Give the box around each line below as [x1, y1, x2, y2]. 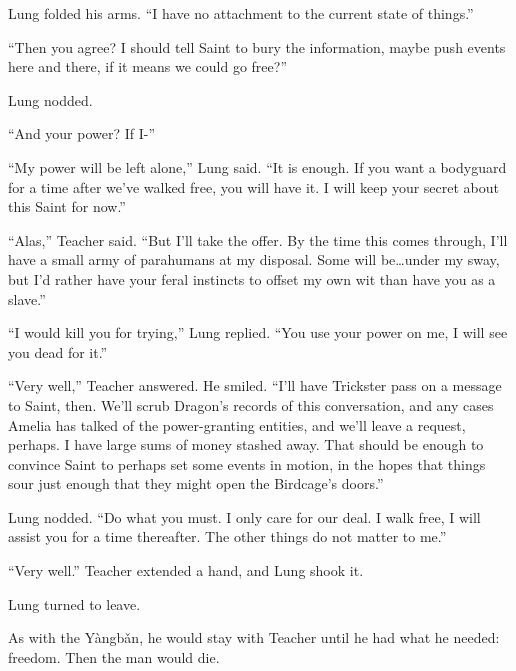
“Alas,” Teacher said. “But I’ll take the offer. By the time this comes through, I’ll [8, 229, 508, 250]
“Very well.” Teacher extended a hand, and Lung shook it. [8, 560, 364, 581]
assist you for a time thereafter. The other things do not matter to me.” [8, 526, 447, 547]
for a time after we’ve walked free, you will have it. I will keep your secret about [8, 176, 499, 197]
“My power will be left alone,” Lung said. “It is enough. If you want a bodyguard [8, 156, 507, 177]
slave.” [8, 288, 46, 309]
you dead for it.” [8, 341, 108, 362]
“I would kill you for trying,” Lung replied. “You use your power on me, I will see [8, 322, 508, 343]
